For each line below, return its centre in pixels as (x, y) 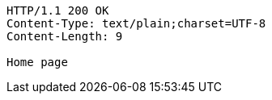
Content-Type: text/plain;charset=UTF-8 (136, 23)
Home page (37, 62)
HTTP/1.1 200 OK (58, 10)
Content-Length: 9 (65, 36)
